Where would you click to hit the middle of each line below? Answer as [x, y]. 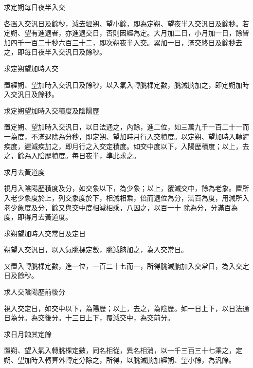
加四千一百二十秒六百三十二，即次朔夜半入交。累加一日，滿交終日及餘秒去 [123, 42]
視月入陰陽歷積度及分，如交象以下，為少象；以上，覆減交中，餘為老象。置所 [126, 188]
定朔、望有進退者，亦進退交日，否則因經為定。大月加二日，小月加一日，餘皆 [126, 33]
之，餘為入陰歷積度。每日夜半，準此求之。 [72, 156]
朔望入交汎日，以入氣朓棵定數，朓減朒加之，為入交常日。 [96, 249]
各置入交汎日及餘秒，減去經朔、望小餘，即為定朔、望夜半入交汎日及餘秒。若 [126, 23]
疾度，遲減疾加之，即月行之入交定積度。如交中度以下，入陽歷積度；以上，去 [126, 146]
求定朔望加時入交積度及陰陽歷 [52, 110]
